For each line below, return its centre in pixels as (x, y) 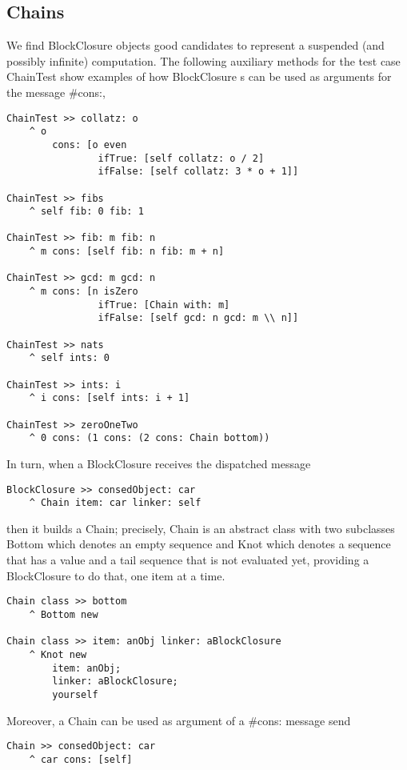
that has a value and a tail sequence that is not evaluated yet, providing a (188, 560)
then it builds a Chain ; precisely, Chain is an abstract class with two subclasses (201, 528)
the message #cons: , (56, 92)
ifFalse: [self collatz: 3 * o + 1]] (198, 172)
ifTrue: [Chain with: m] (164, 305)
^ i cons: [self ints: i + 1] (110, 398)
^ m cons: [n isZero (84, 292)
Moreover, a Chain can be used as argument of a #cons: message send (179, 720)
